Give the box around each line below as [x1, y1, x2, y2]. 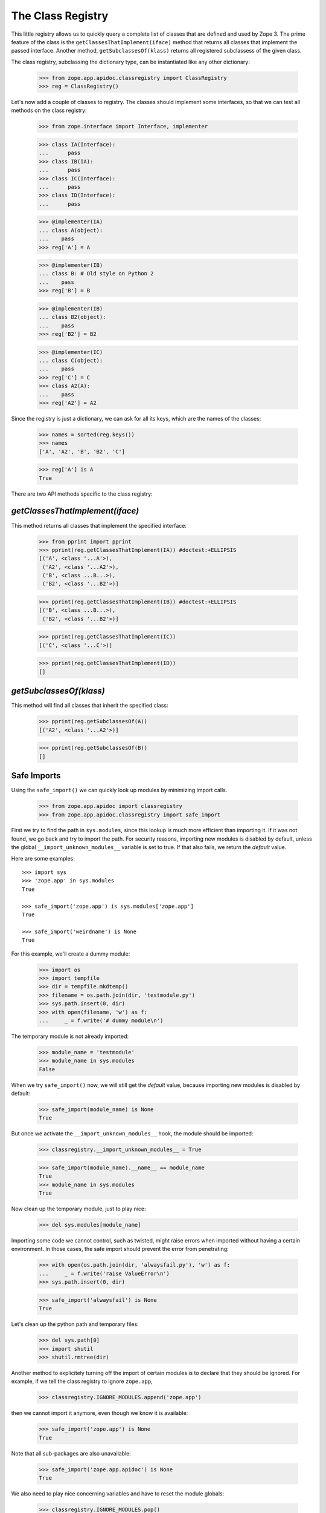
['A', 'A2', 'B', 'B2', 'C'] [39, 448, 126, 455]
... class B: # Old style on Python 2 [39, 270, 154, 277]
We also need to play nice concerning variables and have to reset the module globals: [11, 1490, 225, 1497]
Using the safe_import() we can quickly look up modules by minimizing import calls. [11, 787, 228, 794]
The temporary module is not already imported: [11, 1032, 129, 1040]
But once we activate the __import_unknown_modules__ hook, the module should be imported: [11, 1130, 254, 1137]
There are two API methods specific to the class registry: [11, 490, 153, 497]
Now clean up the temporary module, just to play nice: [11, 1205, 146, 1213]
